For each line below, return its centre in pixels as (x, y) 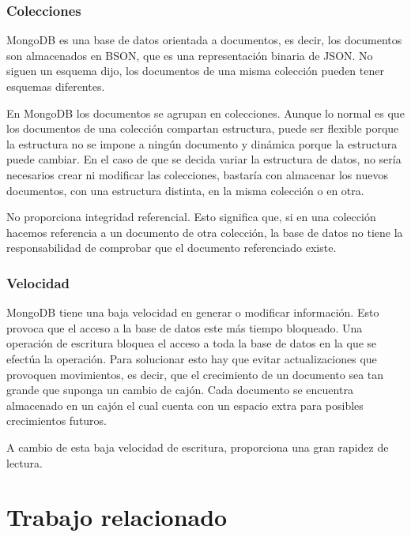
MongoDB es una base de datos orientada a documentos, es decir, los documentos (204, 40)
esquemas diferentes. (56, 86)
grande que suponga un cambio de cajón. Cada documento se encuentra (180, 390)
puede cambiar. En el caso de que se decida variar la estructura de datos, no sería (204, 159)
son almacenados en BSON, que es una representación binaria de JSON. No (190, 55)
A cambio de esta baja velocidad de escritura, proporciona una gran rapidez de (198, 447)
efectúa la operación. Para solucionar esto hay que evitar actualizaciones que (192, 358)
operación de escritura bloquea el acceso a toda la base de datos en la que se (192, 343)
